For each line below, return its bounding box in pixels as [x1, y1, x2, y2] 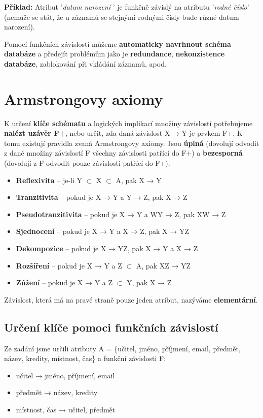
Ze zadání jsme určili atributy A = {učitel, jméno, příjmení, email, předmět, [4, 343, 241, 353]
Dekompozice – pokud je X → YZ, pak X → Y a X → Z [16, 243, 198, 254]
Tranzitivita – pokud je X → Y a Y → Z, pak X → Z [16, 192, 187, 202]
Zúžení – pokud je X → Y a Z [16, 277, 113, 288]
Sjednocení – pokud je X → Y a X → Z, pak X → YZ [16, 226, 189, 236]
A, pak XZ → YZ [136, 260, 191, 271]
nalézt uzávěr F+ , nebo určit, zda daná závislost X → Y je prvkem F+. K [4, 128, 243, 138]
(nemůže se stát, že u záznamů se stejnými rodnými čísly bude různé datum [4, 11, 239, 22]
